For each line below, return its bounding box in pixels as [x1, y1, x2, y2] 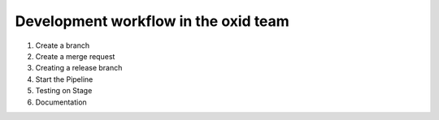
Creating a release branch [35, 63, 123, 73]
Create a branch [35, 41, 90, 50]
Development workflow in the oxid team [15, 12, 290, 30]
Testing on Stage [35, 86, 93, 96]
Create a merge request [35, 51, 115, 61]
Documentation [35, 97, 87, 107]
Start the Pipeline [35, 74, 93, 84]
